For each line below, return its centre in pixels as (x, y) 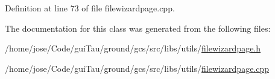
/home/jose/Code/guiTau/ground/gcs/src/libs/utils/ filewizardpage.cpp (137, 68)
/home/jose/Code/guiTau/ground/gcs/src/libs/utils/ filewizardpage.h (133, 48)
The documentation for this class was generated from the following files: (138, 28)
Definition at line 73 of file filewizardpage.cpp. (90, 8)
